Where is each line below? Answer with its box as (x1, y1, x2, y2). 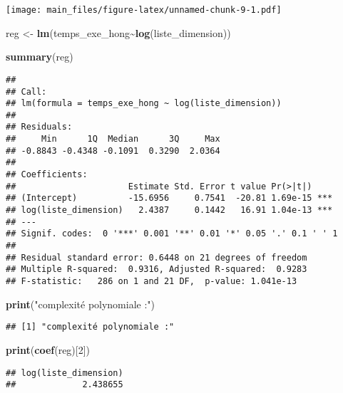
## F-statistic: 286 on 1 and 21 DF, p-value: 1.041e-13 (6, 276, 297, 286)
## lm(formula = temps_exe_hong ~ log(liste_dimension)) (6, 98, 282, 109)
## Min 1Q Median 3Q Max (6, 134, 220, 145)
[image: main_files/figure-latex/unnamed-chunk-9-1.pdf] (6, 5, 282, 15)
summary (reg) (6, 49, 73, 64)
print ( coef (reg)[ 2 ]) (6, 342, 91, 357)
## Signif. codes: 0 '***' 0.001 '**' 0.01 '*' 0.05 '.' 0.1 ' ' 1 (6, 229, 338, 239)
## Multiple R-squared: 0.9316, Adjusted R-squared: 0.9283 (6, 264, 307, 275)
